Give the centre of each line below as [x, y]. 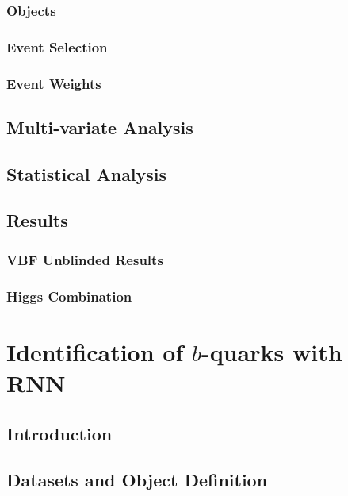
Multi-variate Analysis [100, 127]
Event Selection [57, 46]
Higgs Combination [69, 296]
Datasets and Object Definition [137, 480]
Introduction [59, 433]
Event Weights [54, 83]
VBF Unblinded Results [85, 259]
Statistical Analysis [87, 173]
